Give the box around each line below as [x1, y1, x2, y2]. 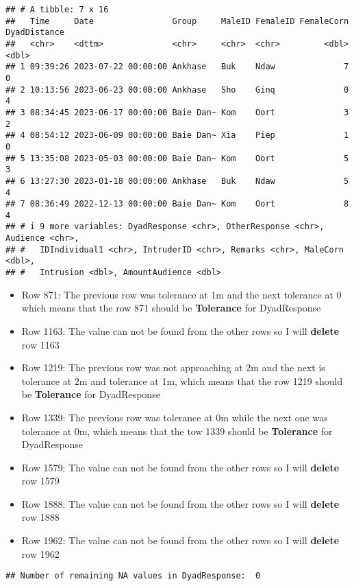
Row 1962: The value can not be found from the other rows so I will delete [21, 533, 340, 548]
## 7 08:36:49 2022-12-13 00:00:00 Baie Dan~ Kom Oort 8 [5, 199, 349, 209]
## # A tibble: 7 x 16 [5, 5, 109, 14]
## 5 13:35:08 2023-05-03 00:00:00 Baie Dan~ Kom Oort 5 [5, 153, 349, 163]
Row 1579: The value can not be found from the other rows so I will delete [21, 460, 340, 474]
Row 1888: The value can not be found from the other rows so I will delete [21, 496, 340, 511]
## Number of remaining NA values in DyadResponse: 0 [5, 571, 261, 581]
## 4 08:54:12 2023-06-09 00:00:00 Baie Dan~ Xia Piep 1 [5, 130, 349, 141]
